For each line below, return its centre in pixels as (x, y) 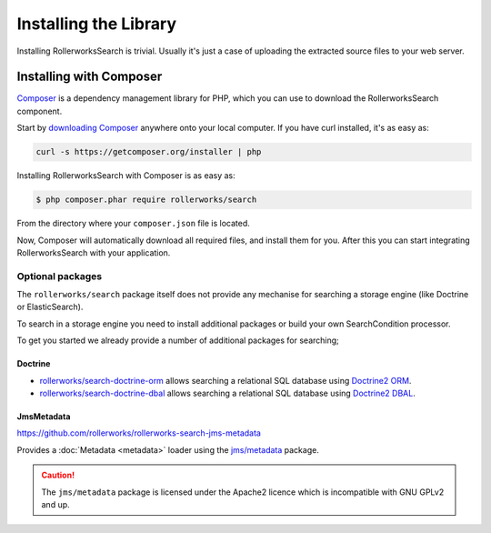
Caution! (58, 475)
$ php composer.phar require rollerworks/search (146, 200)
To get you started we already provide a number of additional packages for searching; (178, 340)
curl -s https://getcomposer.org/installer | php (149, 152)
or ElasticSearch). (50, 307)
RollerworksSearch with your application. (94, 252)
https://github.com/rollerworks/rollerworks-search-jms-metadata (139, 433)
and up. (55, 504)
